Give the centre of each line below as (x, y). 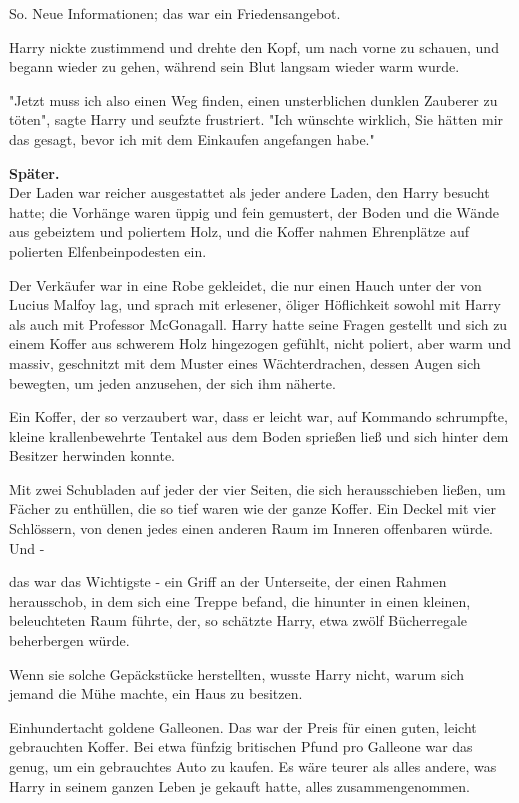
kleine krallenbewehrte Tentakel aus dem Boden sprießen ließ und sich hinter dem (259, 435)
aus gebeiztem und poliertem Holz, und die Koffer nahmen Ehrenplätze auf (239, 231)
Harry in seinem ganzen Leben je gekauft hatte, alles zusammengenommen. (239, 785)
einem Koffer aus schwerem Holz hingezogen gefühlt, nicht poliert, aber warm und (260, 343)
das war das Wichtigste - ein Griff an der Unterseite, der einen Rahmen (228, 581)
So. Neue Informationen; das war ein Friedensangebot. (175, 13)
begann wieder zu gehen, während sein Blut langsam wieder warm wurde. (234, 66)
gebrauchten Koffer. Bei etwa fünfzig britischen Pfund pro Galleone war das (241, 746)
